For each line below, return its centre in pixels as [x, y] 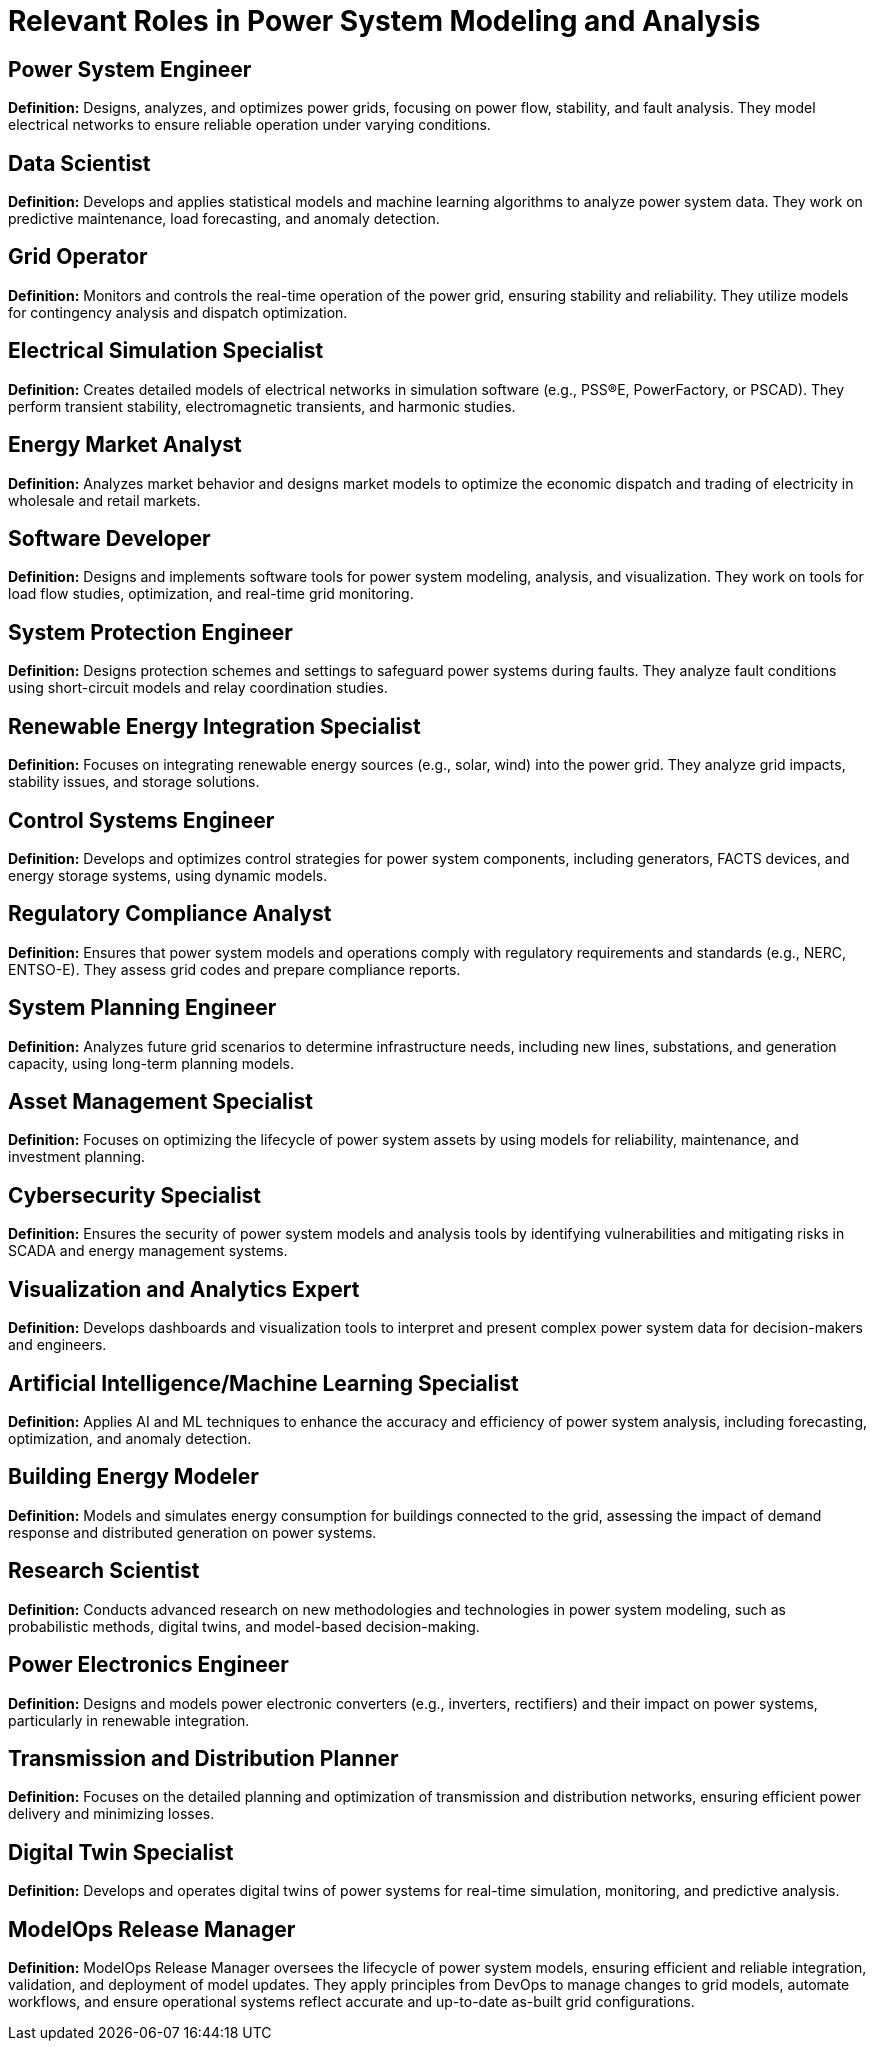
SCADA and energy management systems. [148, 1251]
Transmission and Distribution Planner [203, 1758]
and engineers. [57, 1345]
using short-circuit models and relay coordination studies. [198, 688]
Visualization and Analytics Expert [184, 1289]
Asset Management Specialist [160, 1102]
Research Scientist [104, 1571]
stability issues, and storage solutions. [134, 782]
